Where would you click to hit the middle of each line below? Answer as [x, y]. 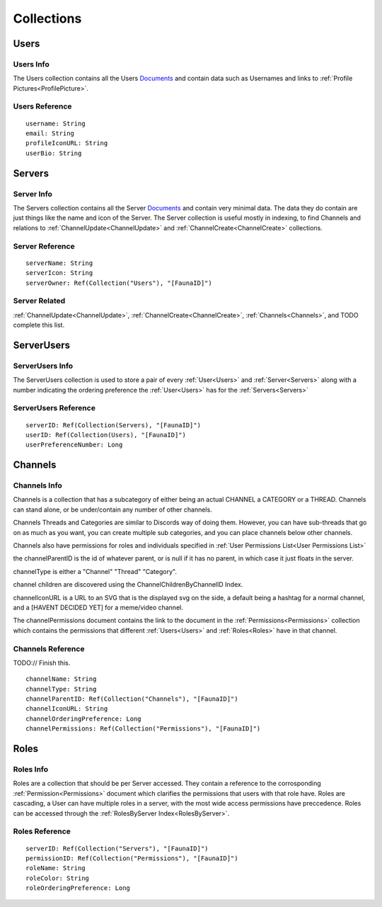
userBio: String [54, 153]
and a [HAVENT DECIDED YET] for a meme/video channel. [98, 607]
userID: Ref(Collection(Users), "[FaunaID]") [106, 435]
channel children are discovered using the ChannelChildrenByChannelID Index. [128, 585]
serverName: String [59, 263]
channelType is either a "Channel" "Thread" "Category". [95, 571]
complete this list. [39, 325]
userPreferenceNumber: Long [74, 445]
